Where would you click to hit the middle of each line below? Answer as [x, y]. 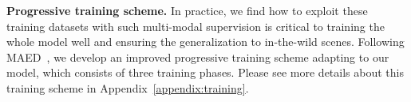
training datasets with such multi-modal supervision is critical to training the [196, 26]
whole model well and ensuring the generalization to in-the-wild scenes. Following [205, 42]
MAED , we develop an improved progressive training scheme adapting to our [198, 57]
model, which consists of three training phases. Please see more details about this [205, 72]
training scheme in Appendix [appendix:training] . [128, 87]
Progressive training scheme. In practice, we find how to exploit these [187, 10]
